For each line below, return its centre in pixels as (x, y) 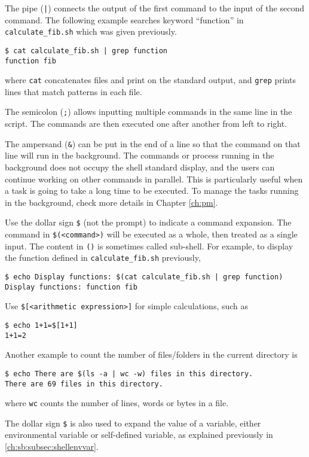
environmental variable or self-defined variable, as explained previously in (139, 435)
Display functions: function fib (71, 287)
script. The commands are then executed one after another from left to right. (146, 124)
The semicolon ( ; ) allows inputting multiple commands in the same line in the (149, 112)
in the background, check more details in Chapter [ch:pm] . (111, 202)
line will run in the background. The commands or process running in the (140, 155)
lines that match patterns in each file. (74, 91)
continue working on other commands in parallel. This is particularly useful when (154, 179)
